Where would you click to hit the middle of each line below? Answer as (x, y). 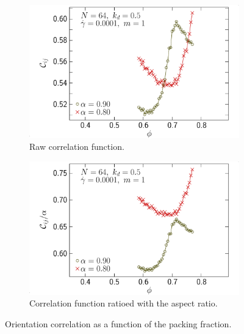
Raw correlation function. (77, 147)
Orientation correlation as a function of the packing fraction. (118, 323)
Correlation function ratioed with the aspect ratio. (124, 303)
